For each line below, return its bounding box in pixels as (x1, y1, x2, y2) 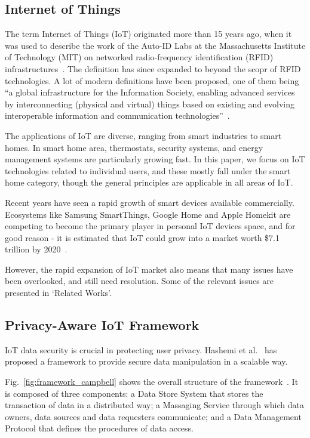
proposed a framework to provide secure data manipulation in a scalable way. (5, 355, 288, 368)
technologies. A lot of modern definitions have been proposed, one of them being (5, 74, 299, 87)
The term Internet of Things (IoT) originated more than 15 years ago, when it (5, 27, 292, 40)
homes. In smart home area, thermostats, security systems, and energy (5, 141, 263, 153)
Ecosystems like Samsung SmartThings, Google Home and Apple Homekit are (5, 208, 291, 220)
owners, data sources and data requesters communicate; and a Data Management (5, 410, 302, 422)
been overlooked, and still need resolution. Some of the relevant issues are (5, 274, 274, 287)
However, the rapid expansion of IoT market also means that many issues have (5, 263, 293, 275)
